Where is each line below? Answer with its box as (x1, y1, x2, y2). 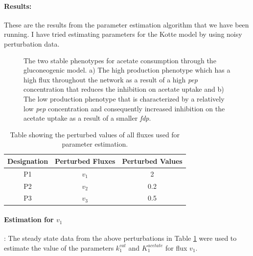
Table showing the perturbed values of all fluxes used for (10, 129, 180, 139)
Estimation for (4, 214, 54, 225)
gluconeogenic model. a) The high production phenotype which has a (23, 65, 230, 75)
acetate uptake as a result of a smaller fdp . (23, 113, 151, 123)
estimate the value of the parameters (4, 242, 114, 253)
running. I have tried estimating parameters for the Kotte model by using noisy (4, 29, 242, 39)
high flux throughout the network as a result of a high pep (23, 74, 198, 84)
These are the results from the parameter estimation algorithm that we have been (4, 19, 249, 29)
